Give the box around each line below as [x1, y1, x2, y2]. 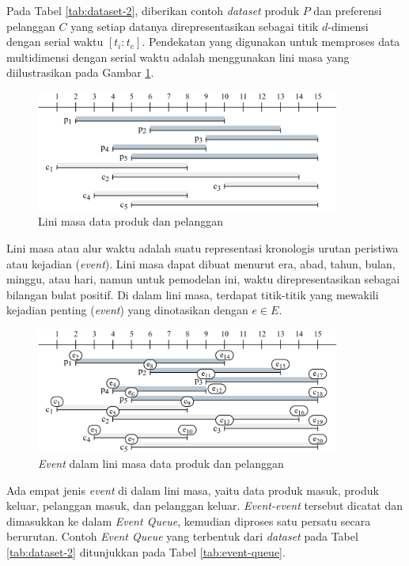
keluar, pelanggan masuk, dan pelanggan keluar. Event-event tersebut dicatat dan [6, 497, 403, 514]
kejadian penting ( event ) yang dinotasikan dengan [6, 302, 248, 318]
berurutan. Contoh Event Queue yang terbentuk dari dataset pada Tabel [6, 528, 358, 545]
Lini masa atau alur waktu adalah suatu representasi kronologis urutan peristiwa [6, 239, 399, 256]
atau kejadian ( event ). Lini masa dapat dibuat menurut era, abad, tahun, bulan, [6, 255, 396, 272]
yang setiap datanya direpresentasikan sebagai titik [70, 17, 319, 34]
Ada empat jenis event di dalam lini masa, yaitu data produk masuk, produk [6, 481, 379, 498]
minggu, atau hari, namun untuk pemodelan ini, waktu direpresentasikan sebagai [6, 271, 400, 287]
